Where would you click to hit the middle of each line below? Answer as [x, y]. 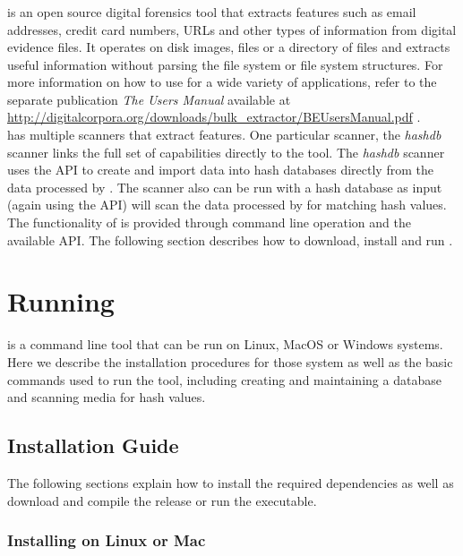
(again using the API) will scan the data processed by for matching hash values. [227, 205]
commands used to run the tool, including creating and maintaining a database [224, 379]
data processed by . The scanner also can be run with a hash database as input [225, 187]
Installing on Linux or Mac [107, 540]
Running [61, 301]
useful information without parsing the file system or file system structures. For [225, 64]
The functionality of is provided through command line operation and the [209, 222]
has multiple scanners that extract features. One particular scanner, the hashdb [224, 135]
